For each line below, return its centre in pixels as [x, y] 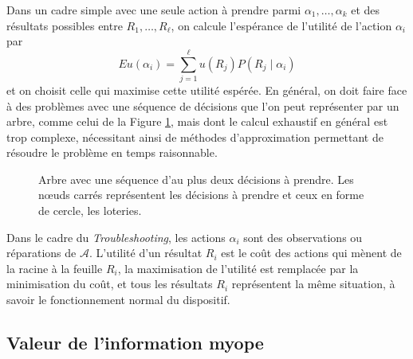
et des [366, 10]
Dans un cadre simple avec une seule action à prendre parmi [154, 10]
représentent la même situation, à [313, 284]
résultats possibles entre [65, 25]
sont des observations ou [303, 237]
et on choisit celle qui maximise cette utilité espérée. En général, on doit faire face [207, 90]
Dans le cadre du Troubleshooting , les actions [116, 237]
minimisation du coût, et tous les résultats [110, 284]
